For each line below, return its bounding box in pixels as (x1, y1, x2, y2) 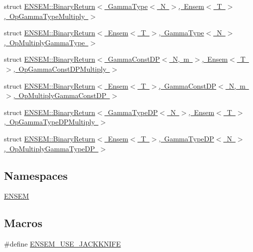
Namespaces (4, 167, 68, 183)
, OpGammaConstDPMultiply (13, 63, 107, 74)
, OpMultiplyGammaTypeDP (4, 143, 95, 153)
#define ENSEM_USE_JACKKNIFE (4, 239, 121, 249)
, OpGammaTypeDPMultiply (4, 117, 95, 127)
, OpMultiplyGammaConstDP (13, 90, 107, 101)
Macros (4, 215, 42, 231)
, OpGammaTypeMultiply (4, 10, 85, 21)
